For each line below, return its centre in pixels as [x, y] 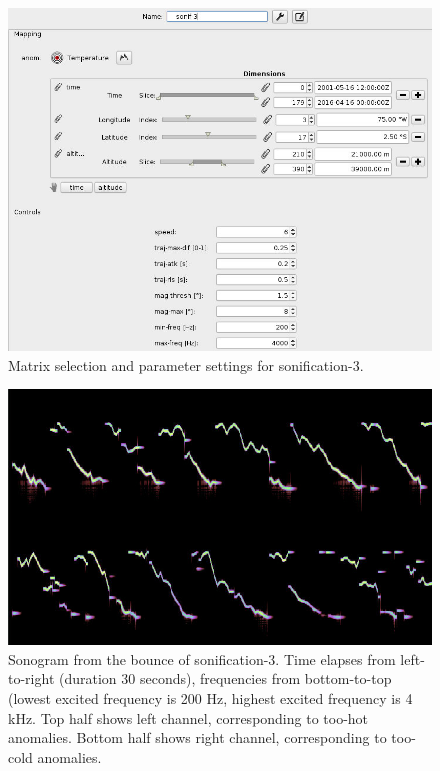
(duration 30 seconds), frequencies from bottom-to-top [225, 678]
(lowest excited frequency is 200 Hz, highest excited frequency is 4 [210, 697]
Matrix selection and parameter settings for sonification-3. [186, 364]
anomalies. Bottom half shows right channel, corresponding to [197, 737]
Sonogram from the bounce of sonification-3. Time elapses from [202, 658]
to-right [31, 678]
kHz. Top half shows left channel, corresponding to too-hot [188, 717]
